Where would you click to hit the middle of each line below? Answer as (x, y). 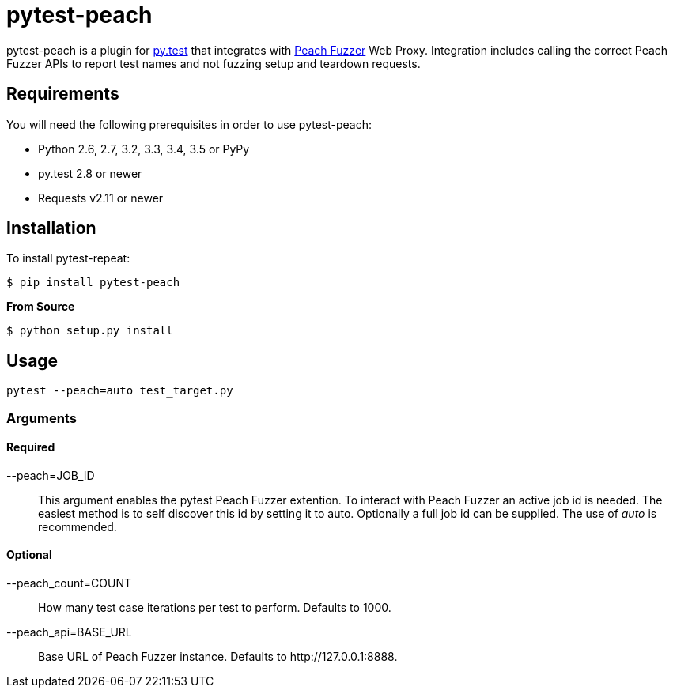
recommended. (78, 526)
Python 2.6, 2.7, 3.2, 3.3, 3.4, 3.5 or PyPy (144, 149)
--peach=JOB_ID (51, 475)
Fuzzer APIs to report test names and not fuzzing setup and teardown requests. (214, 63)
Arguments (42, 418)
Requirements (63, 94)
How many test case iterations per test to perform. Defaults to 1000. (215, 608)
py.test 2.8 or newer (90, 173)
